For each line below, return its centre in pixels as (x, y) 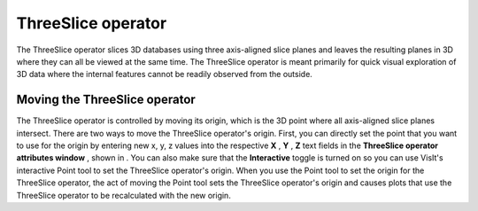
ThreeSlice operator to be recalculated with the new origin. (124, 195)
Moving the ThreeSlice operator (106, 100)
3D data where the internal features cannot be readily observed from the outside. (165, 74)
